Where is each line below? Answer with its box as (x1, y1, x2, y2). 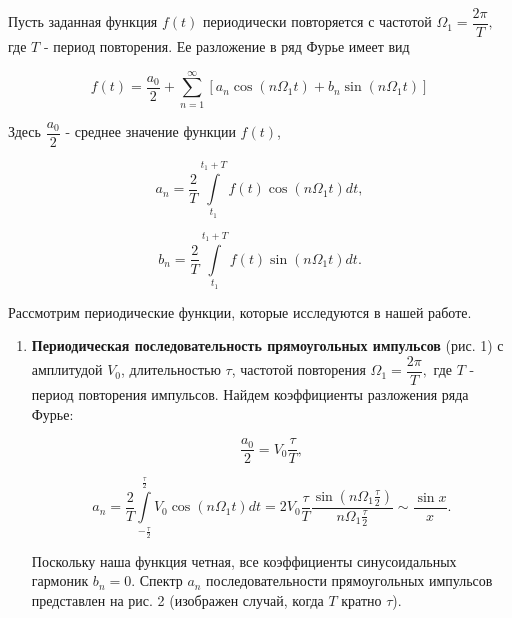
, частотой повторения (231, 359, 366, 380)
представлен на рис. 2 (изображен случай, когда (31, 590, 324, 610)
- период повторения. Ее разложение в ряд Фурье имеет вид (43, 36, 410, 57)
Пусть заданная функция (8, 11, 158, 32)
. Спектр (131, 570, 183, 591)
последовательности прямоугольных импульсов (206, 570, 493, 591)
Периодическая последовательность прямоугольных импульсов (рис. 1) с (31, 335, 504, 356)
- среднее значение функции (65, 121, 236, 142)
